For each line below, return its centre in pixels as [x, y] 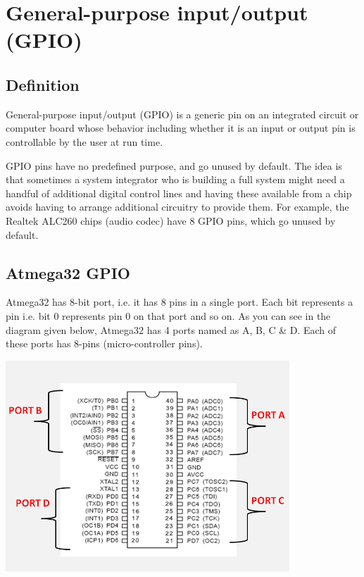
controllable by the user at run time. [84, 141]
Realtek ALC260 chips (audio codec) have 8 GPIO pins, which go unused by [171, 220]
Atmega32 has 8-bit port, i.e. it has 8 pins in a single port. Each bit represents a [180, 302]
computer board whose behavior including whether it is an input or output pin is [181, 128]
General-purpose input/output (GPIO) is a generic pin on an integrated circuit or [182, 114]
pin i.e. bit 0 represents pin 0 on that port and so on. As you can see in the [168, 315]
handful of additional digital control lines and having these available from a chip [179, 193]
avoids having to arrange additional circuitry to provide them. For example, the [177, 207]
